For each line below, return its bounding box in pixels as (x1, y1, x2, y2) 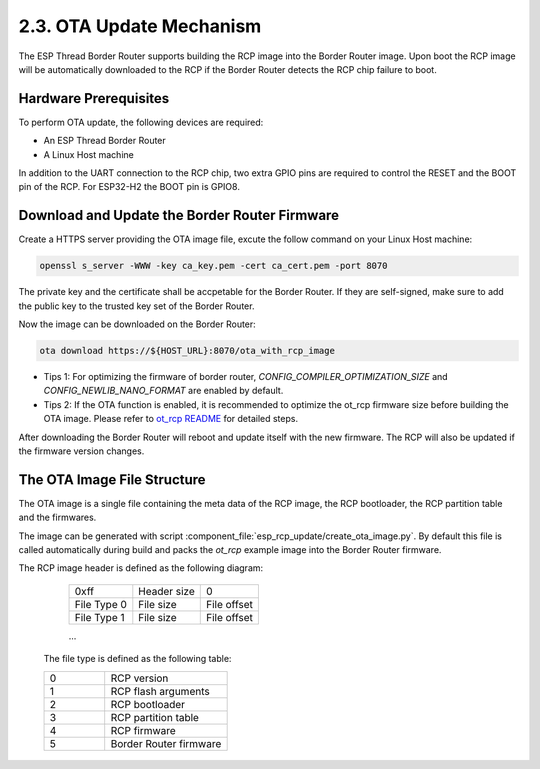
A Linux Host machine (43, 148, 134, 160)
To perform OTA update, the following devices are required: (18, 116, 264, 128)
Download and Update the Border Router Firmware (18, 207, 340, 224)
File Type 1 (74, 610, 125, 624)
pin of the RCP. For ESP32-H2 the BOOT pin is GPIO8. (18, 181, 240, 193)
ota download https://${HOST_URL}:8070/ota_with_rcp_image (39, 345, 335, 357)
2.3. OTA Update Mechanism (18, 15, 262, 37)
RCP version (110, 671, 169, 685)
